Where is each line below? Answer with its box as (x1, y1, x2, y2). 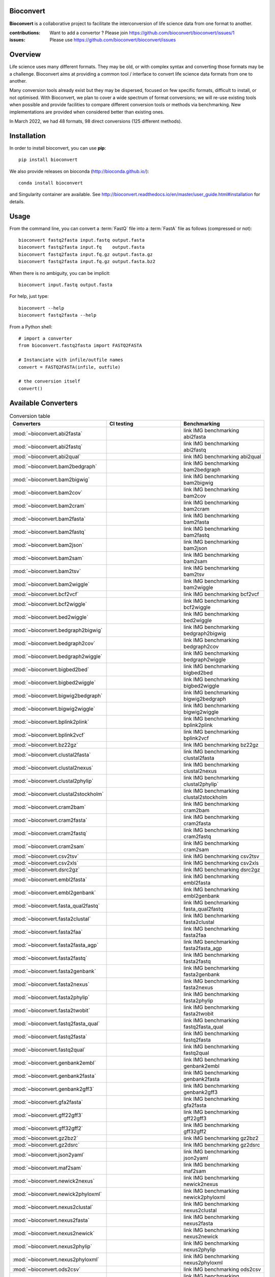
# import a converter (18, 336, 72, 341)
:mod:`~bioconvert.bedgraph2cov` (12, 640, 95, 647)
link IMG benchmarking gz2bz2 (183, 1134, 259, 1142)
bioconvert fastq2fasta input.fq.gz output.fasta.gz (18, 251, 153, 257)
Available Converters (9, 398, 78, 407)
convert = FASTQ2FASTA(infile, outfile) (18, 364, 121, 370)
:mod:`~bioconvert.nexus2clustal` (12, 1203, 94, 1211)
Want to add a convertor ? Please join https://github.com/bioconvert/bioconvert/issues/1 (49, 30, 235, 36)
